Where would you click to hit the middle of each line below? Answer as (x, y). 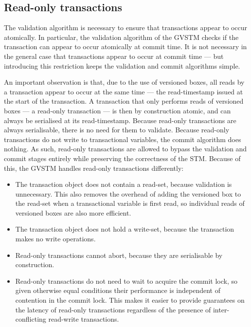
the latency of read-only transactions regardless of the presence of (113, 309)
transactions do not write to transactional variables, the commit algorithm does (123, 139)
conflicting (31, 319)
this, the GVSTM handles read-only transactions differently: (94, 168)
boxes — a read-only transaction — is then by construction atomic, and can (117, 110)
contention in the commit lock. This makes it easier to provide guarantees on (130, 300)
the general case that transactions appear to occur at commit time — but (114, 56)
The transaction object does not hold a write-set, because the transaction (125, 229)
